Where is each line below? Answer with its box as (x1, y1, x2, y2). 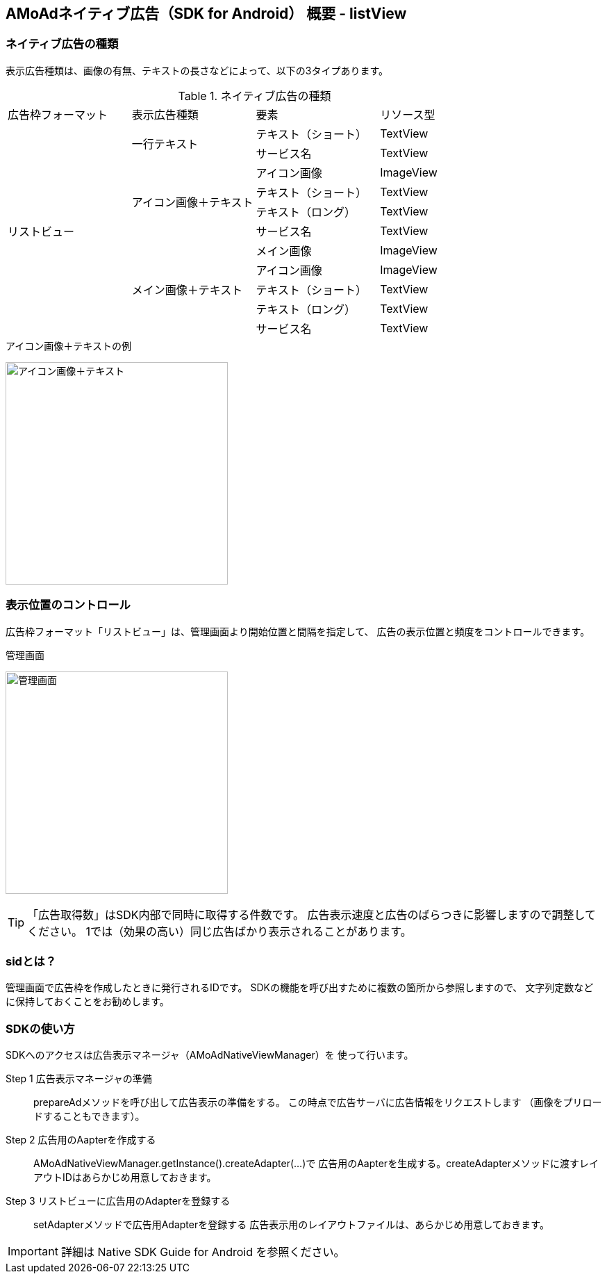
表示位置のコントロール (6, 598, 131, 612)
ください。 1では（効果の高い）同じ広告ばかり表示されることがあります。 (27, 924, 412, 938)
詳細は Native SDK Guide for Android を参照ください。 (60, 1245, 345, 1260)
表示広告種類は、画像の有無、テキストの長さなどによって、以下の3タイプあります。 (6, 64, 389, 76)
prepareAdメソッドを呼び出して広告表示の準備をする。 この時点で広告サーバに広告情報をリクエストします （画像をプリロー (33, 1096, 602, 1109)
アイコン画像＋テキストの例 (6, 339, 131, 352)
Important (8, 1244, 58, 1259)
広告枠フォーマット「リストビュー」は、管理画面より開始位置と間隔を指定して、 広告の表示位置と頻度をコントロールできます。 (6, 625, 590, 637)
